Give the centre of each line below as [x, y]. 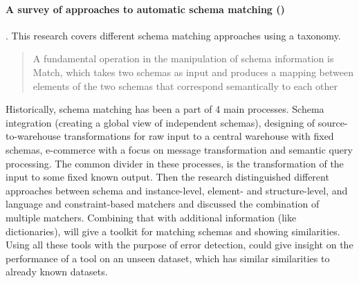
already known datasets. [57, 272]
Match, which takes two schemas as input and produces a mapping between [193, 72]
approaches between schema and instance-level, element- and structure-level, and [177, 190]
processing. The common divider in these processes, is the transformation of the [175, 163]
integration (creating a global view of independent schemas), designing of [160, 122]
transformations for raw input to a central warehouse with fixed [199, 136]
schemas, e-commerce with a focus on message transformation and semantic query [179, 149]
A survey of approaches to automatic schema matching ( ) [145, 9]
